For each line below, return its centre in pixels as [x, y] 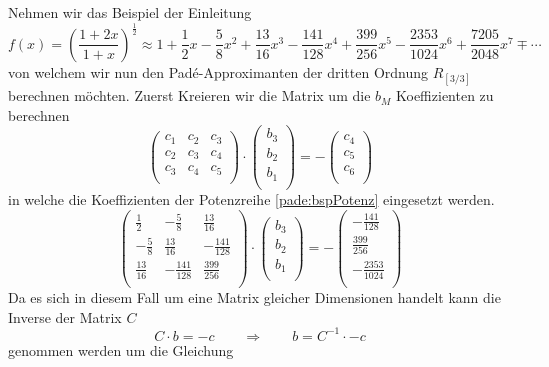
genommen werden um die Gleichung [121, 349]
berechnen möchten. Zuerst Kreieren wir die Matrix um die [189, 95]
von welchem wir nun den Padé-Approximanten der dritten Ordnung [218, 71]
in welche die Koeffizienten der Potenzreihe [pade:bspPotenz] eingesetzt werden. [251, 198]
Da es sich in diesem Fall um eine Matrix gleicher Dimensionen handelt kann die [254, 297]
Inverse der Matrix [65, 316]
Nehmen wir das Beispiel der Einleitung [130, 12]
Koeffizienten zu [445, 95]
